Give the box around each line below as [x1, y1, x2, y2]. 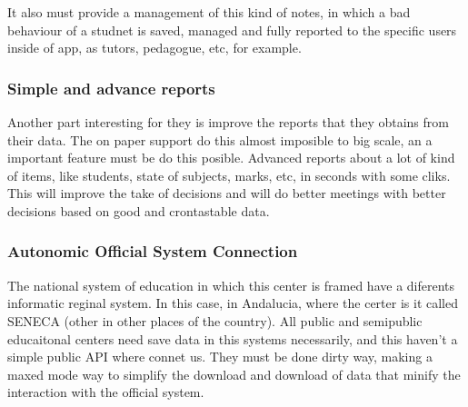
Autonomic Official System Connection [7, 240, 298, 263]
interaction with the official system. [7, 382, 204, 402]
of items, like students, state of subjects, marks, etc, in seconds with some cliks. [7, 165, 451, 184]
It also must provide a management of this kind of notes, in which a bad [7, 3, 411, 21]
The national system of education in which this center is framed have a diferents [7, 275, 455, 294]
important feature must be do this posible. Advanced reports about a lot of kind [7, 148, 455, 167]
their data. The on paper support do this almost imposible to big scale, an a [7, 130, 433, 149]
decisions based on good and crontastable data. [7, 201, 270, 220]
